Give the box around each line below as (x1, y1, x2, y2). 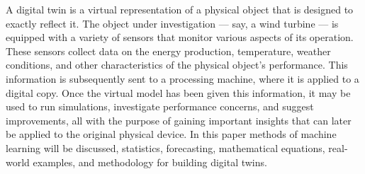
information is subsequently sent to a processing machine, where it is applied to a (6, 71, 359, 86)
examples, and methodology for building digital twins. (33, 154, 267, 169)
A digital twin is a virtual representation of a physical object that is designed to (6, 2, 354, 16)
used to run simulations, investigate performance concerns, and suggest (6, 99, 314, 114)
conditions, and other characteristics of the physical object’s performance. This (6, 57, 348, 72)
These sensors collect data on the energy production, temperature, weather (6, 43, 331, 58)
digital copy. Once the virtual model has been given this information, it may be (6, 85, 351, 100)
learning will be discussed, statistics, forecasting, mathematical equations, (6, 140, 325, 155)
